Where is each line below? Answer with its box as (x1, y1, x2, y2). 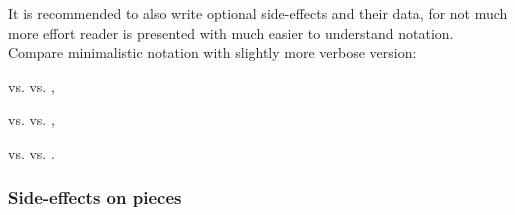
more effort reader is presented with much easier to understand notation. (8, 22, 454, 43)
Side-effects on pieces (8, 185, 182, 210)
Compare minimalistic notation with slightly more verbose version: (8, 42, 417, 63)
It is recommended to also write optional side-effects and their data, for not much (8, 3, 508, 23)
